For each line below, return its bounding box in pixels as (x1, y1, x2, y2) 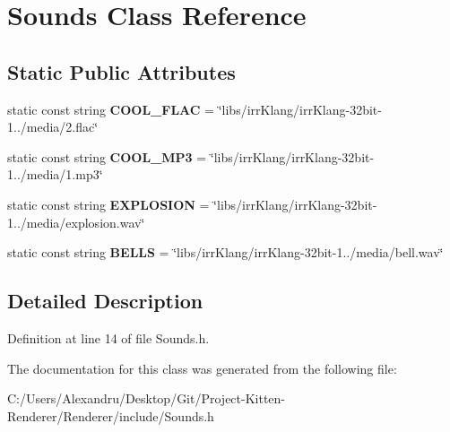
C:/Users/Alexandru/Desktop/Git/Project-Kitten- (7, 389, 286, 408)
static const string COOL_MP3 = (7, 147, 207, 166)
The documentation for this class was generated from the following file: (7, 359, 397, 377)
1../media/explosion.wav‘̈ (7, 212, 145, 231)
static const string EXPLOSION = (7, 194, 210, 213)
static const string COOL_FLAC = (7, 99, 215, 118)
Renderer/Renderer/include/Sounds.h (7, 406, 214, 425)
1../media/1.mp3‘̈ (7, 165, 103, 184)
